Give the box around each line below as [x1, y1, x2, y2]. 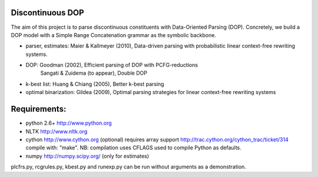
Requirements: [11, 104, 67, 114]
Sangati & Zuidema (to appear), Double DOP [40, 69, 147, 76]
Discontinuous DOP [11, 8, 85, 18]
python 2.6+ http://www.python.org [25, 119, 112, 126]
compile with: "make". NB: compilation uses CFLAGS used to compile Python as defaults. [25, 144, 241, 151]
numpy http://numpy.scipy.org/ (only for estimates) [25, 152, 150, 159]
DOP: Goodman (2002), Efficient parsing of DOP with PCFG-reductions [25, 62, 198, 69]
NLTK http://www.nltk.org [25, 128, 88, 135]
